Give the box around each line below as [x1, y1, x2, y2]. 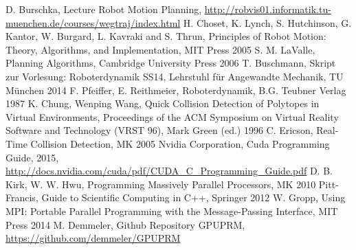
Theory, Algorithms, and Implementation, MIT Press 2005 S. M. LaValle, [5, 42, 315, 56]
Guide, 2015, [5, 150, 59, 164]
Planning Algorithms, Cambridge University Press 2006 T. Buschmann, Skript [5, 56, 336, 70]
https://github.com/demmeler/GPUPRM [5, 231, 181, 245]
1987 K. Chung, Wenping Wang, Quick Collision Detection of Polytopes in [5, 96, 320, 111]
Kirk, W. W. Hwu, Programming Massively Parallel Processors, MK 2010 [5, 177, 316, 191]
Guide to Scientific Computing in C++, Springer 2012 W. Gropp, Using [41, 190, 346, 205]
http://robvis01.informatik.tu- [204, 2, 331, 16]
